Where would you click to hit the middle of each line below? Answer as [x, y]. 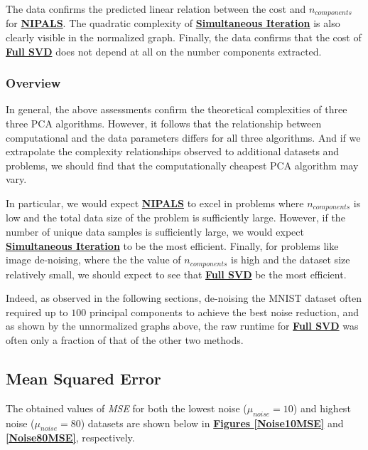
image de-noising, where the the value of [93, 260]
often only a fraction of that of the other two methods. [125, 340]
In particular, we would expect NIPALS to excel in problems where [155, 203]
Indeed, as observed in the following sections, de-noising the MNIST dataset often [184, 298]
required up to [37, 312]
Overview [33, 83]
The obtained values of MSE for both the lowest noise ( [126, 408]
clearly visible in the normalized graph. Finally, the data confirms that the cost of [184, 37]
